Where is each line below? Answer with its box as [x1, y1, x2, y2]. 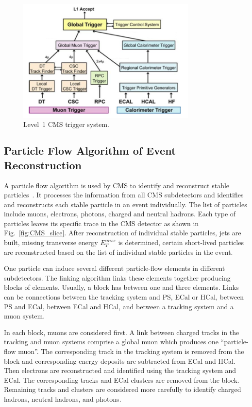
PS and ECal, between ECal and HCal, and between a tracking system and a [4, 301, 234, 311]
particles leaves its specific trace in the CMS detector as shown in [4, 218, 199, 228]
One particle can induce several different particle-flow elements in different [4, 263, 225, 273]
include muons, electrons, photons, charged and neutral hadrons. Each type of [4, 209, 236, 219]
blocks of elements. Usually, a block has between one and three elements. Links [4, 282, 239, 292]
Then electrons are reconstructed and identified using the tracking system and [4, 365, 236, 375]
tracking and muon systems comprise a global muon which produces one [4, 336, 218, 347]
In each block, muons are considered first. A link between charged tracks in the [4, 327, 239, 337]
